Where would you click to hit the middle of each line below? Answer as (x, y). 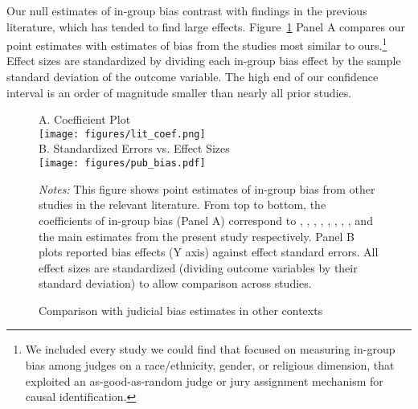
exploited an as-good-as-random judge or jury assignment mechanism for (204, 380)
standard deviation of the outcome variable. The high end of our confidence (193, 77)
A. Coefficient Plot (85, 119)
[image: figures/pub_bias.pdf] (122, 164)
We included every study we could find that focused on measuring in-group (210, 349)
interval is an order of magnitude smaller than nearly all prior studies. (179, 92)
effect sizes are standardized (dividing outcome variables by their (198, 267)
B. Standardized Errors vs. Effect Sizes (134, 148)
